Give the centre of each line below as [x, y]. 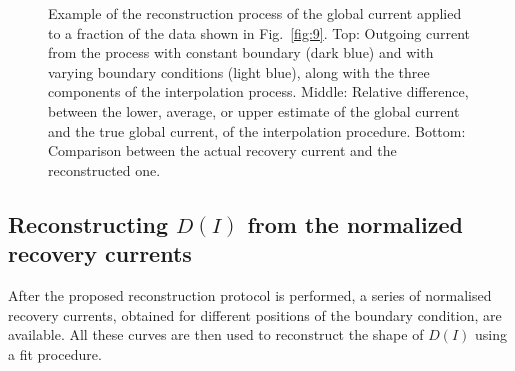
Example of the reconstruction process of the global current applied [255, 13]
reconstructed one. [104, 169]
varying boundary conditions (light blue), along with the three [239, 71]
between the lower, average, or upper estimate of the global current [254, 110]
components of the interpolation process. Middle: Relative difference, [258, 91]
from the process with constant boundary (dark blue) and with [241, 52]
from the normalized [355, 223]
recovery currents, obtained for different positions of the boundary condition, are [255, 314]
